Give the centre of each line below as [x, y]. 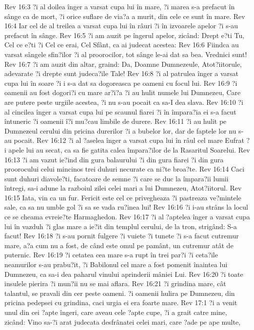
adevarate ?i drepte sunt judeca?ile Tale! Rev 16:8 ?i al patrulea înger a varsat [122, 73]
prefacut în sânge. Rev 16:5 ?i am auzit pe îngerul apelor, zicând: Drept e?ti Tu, [125, 35]
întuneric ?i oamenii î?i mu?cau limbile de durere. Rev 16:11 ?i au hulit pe [116, 121]
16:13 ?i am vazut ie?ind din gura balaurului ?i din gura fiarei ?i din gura [114, 159]
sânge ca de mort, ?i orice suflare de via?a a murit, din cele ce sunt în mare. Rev [125, 16]
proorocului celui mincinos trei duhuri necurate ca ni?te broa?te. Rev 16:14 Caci [125, 169]
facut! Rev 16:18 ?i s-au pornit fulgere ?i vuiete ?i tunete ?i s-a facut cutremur [122, 236]
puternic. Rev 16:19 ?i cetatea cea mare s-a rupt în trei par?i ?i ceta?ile [111, 255]
